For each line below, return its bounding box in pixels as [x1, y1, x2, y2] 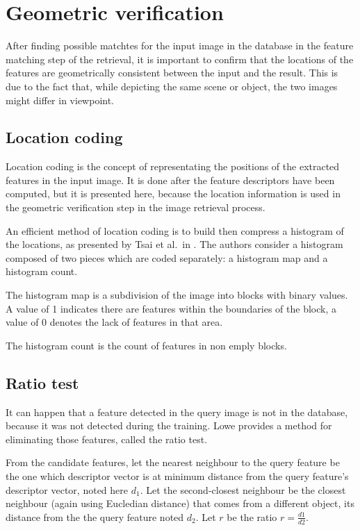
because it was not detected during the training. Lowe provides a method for [6, 418, 332, 433]
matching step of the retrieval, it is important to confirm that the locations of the [6, 51, 354, 66]
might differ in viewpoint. [6, 92, 115, 107]
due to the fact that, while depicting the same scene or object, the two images [6, 78, 338, 93]
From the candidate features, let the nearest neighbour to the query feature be [6, 455, 340, 470]
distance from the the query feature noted [6, 509, 184, 524]
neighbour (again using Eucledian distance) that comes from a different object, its [6, 496, 354, 511]
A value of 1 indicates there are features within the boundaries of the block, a [6, 301, 336, 315]
